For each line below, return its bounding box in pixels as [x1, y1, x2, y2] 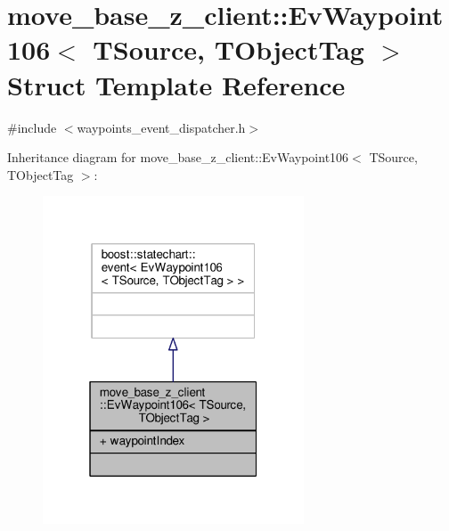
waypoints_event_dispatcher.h [77, 118, 246, 136]
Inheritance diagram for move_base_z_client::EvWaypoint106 [7, 148, 349, 167]
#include [7, 118, 57, 136]
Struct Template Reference [7, 66, 346, 102]
